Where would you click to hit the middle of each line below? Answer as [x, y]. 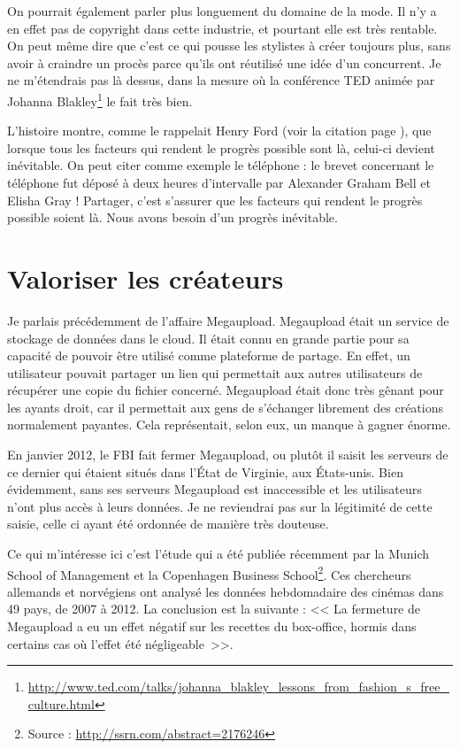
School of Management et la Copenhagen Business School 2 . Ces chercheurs [209, 573]
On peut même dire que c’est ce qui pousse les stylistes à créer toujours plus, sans [229, 46]
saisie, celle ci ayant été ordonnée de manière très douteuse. [168, 524]
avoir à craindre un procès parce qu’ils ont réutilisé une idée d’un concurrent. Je [224, 62]
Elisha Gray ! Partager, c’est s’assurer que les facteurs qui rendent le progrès [215, 200]
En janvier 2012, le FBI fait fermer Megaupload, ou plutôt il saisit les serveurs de [228, 455]
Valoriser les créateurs [146, 278]
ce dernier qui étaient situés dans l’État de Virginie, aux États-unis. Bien [205, 471]
